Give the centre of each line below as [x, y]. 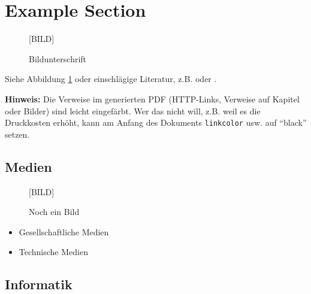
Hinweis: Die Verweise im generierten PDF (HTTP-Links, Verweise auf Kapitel [152, 98]
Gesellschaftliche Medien [64, 231]
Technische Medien [53, 252]
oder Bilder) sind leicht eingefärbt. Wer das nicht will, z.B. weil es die [133, 110]
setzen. [17, 134]
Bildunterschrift [58, 58]
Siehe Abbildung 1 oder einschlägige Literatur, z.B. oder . [111, 79]
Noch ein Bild [54, 212]
